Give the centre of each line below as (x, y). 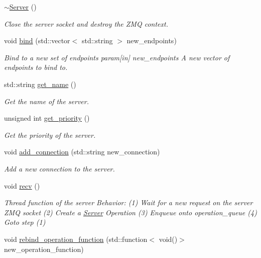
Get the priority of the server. (50, 135)
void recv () (22, 185)
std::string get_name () (40, 84)
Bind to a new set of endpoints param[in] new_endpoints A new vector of (117, 57)
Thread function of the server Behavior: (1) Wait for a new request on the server (128, 202)
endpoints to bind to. (36, 67)
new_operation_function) (44, 249)
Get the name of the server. (46, 101)
